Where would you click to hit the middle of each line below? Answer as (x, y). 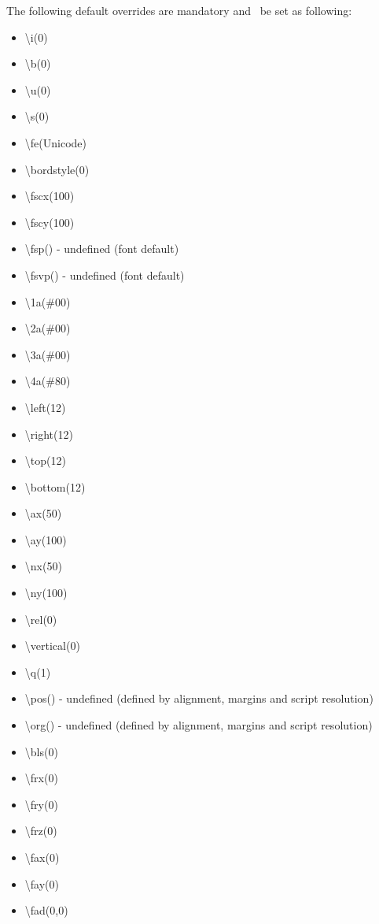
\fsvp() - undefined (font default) (105, 275)
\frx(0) (41, 778)
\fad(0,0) (46, 910)
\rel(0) (41, 619)
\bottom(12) (55, 486)
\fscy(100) (50, 222)
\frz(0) (41, 831)
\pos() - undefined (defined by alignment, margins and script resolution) (199, 698)
